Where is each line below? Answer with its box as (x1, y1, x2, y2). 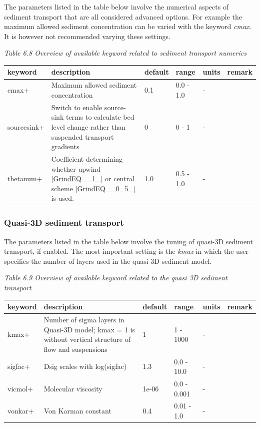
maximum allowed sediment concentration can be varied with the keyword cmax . (4, 21, 251, 32)
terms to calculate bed (65, 112, 134, 122)
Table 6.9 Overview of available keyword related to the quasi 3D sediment (4, 272, 227, 283)
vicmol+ (7, 383, 33, 393)
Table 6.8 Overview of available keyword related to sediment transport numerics (4, 48, 246, 58)
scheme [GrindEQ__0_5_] (51, 183, 135, 193)
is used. (51, 193, 74, 203)
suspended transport (51, 131, 114, 142)
